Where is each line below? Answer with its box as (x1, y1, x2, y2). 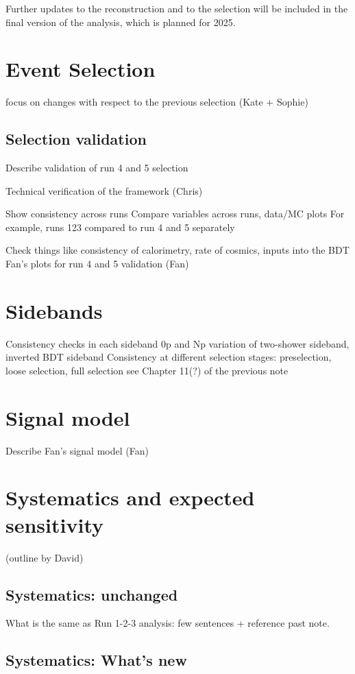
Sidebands (5, 296, 103, 324)
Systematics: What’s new (5, 649, 187, 671)
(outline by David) (5, 550, 84, 564)
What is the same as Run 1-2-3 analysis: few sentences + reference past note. (5, 616, 330, 630)
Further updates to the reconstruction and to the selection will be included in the (5, 1, 348, 15)
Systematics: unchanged (5, 583, 178, 605)
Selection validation (5, 128, 147, 149)
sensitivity (5, 510, 103, 538)
